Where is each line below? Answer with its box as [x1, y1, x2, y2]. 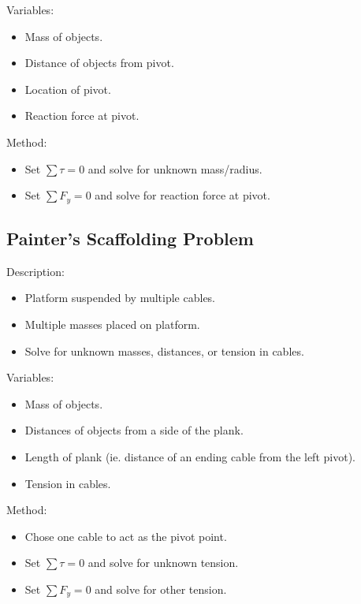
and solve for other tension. [95, 580, 227, 597]
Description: [6, 263, 65, 279]
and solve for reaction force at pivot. [95, 187, 270, 203]
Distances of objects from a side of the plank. [24, 422, 244, 438]
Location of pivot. [24, 80, 111, 97]
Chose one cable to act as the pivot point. [24, 528, 227, 544]
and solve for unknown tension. [87, 554, 239, 571]
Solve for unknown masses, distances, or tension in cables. [24, 342, 304, 359]
